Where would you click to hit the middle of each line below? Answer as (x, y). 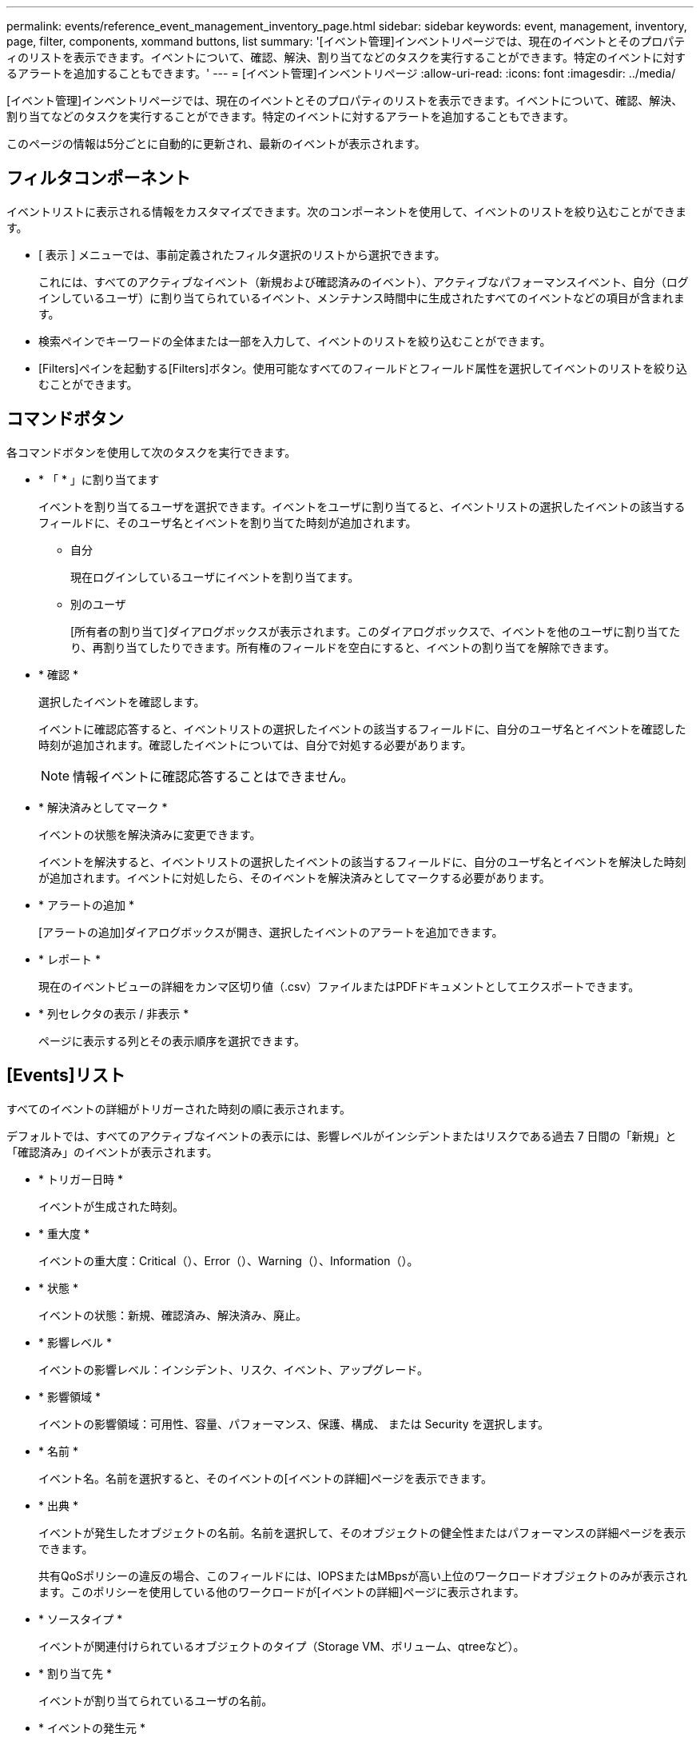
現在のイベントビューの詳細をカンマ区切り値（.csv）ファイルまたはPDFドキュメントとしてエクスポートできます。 (339, 986)
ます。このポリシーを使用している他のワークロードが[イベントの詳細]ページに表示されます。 (282, 1591)
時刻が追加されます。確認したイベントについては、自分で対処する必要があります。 (255, 745)
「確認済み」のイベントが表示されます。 (112, 1152)
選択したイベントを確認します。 (122, 701)
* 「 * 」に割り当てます (99, 479)
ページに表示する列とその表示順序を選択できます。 (172, 1040)
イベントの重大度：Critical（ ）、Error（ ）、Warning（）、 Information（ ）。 (229, 1260)
